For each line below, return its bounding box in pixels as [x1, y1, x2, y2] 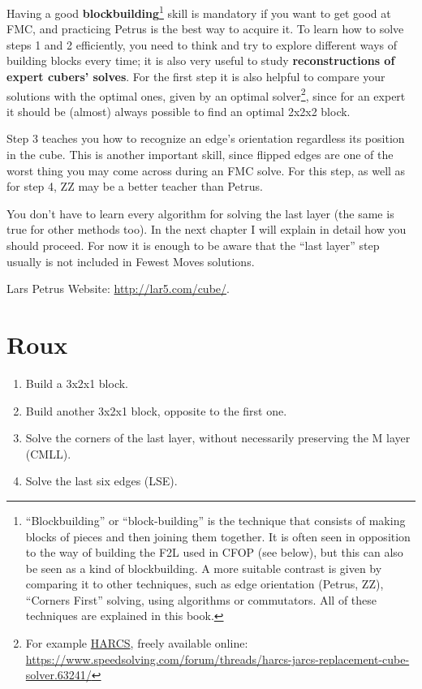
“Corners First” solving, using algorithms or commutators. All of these [25, 591, 377, 608]
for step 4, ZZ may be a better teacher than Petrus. [6, 178, 263, 195]
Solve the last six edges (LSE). [25, 472, 178, 489]
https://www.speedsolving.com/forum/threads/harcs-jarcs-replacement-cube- [25, 650, 410, 667]
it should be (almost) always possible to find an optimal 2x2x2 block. [6, 102, 351, 119]
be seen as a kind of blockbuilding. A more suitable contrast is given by [25, 559, 382, 576]
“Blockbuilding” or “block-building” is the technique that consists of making [25, 511, 406, 528]
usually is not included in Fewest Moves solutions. [6, 252, 255, 269]
